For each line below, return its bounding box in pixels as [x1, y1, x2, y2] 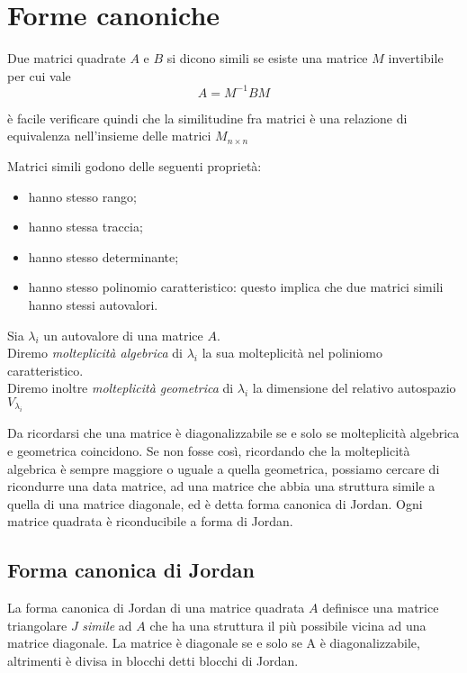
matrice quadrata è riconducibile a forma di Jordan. [7, 512, 293, 531]
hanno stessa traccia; [28, 217, 143, 236]
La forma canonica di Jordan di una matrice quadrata [7, 598, 305, 617]
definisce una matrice [322, 598, 439, 617]
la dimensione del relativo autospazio [252, 378, 456, 397]
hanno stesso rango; [28, 186, 137, 205]
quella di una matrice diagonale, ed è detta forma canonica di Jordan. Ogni [7, 494, 423, 513]
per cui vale [7, 66, 71, 85]
